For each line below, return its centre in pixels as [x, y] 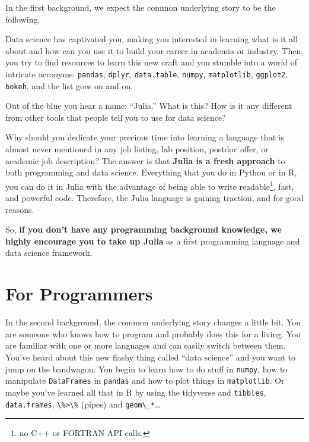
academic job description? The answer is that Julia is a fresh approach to [145, 160]
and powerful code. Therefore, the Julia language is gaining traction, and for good [154, 198]
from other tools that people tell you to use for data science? [116, 117]
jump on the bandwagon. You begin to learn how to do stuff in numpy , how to [146, 369]
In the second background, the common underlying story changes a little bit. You [153, 322]
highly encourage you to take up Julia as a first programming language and [153, 241]
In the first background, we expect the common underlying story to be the [141, 7]
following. [23, 19]
